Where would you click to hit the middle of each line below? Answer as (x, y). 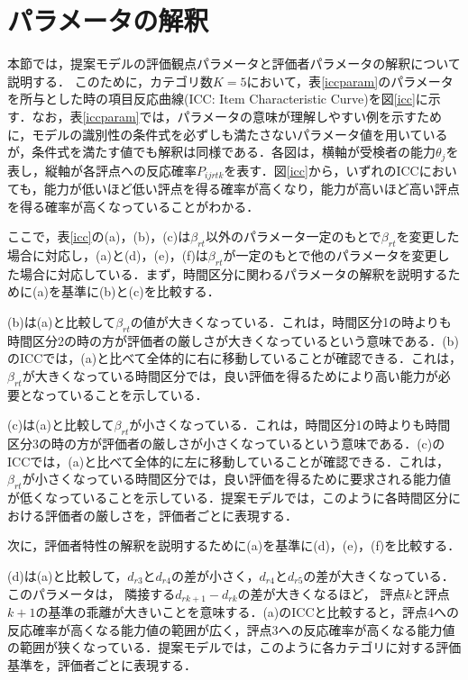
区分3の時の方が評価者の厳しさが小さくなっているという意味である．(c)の (226, 444)
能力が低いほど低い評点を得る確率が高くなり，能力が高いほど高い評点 (252, 188)
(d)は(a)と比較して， (68, 575)
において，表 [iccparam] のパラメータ (350, 81)
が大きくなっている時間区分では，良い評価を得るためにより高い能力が (230, 375)
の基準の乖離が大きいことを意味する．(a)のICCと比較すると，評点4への (248, 611)
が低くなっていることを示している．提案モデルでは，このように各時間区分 (228, 498)
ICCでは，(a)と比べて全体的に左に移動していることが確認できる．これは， (228, 461)
